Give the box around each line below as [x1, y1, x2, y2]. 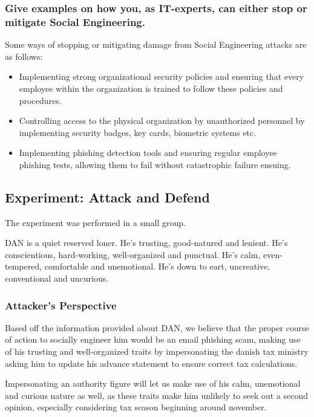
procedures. [19, 94, 62, 106]
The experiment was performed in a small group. [5, 216, 186, 228]
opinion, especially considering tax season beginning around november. [5, 401, 267, 413]
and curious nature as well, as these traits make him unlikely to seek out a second [5, 389, 309, 401]
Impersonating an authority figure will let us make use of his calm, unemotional [5, 377, 301, 390]
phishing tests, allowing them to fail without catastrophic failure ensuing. [19, 158, 291, 170]
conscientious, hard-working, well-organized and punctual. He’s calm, [5, 248, 261, 260]
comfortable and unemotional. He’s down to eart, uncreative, [44, 260, 270, 273]
